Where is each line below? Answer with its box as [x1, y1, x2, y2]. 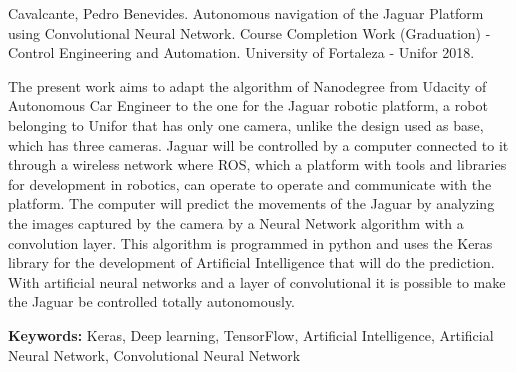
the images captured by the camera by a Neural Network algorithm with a [8, 212, 464, 233]
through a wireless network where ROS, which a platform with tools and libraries [8, 154, 507, 175]
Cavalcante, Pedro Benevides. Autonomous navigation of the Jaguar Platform [8, 3, 484, 23]
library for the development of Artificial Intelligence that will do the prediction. [8, 252, 495, 273]
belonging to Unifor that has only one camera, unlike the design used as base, [8, 114, 484, 135]
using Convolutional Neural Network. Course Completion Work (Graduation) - [8, 22, 491, 43]
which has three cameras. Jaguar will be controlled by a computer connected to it [8, 134, 509, 155]
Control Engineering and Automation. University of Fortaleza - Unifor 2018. [8, 42, 475, 63]
